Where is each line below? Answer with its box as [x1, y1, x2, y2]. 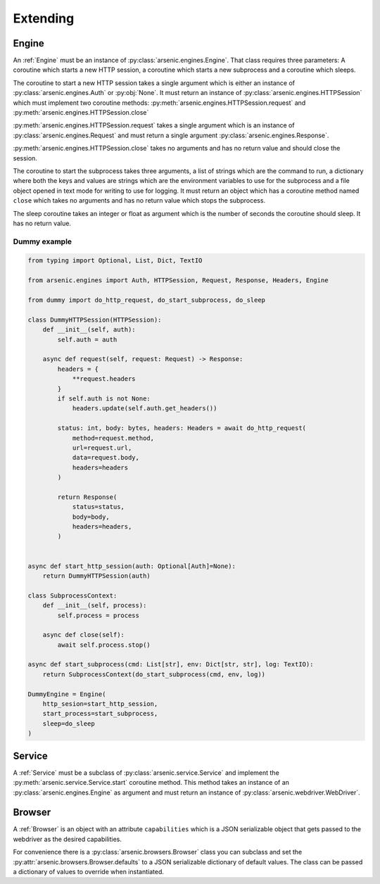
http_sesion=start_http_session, [42, 700, 158, 708]
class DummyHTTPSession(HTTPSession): [27, 315, 162, 324]
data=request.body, [72, 454, 140, 462]
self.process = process [57, 611, 140, 619]
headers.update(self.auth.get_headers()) [72, 405, 217, 412]
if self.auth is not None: [57, 394, 151, 403]
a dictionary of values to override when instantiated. [13, 867, 165, 876]
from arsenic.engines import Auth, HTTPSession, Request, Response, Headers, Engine [27, 277, 329, 284]
